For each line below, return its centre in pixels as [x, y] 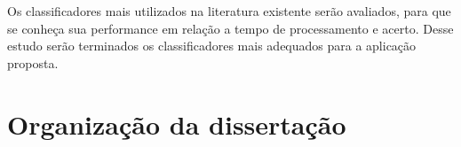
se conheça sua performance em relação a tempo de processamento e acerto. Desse [230, 28]
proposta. [33, 62]
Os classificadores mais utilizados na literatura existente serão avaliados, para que [229, 11]
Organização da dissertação [177, 124]
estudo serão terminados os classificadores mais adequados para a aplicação [212, 46]
